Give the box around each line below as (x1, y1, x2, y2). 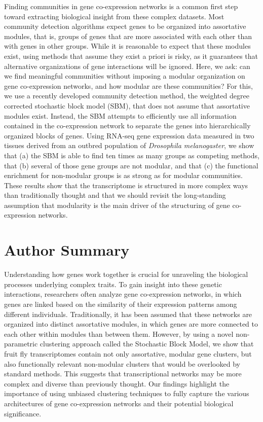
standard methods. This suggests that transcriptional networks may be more (4, 368, 242, 379)
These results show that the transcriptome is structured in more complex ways (4, 180, 248, 190)
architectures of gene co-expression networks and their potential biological (4, 398, 234, 408)
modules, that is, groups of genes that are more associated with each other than (4, 30, 252, 41)
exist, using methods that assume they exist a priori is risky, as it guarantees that (4, 50, 258, 61)
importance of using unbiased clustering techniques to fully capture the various (4, 388, 249, 399)
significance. (4, 408, 42, 418)
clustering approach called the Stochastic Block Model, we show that (40, 338, 254, 349)
